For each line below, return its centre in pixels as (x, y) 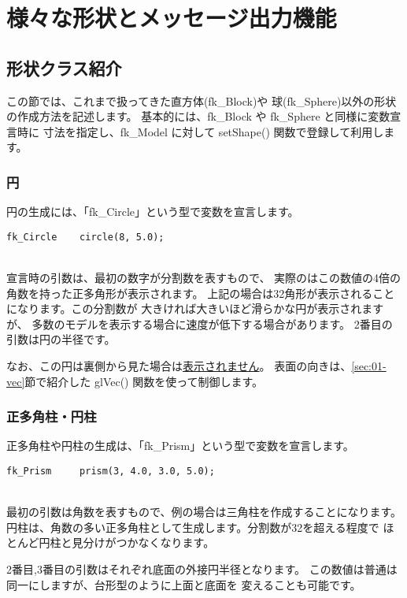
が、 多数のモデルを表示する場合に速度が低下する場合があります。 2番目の (200, 323)
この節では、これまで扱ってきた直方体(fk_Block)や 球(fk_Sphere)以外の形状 (202, 100)
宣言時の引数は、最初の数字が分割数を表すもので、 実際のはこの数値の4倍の (204, 278)
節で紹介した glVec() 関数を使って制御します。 (144, 381)
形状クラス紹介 (64, 67)
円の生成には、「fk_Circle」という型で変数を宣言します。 (153, 212)
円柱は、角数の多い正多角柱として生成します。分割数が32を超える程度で (193, 527)
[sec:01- (369, 365)
